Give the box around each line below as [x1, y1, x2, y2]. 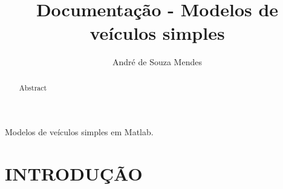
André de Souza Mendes [112, 56, 202, 68]
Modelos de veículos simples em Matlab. [5, 126, 154, 138]
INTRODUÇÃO [5, 161, 143, 186]
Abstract [19, 82, 47, 92]
